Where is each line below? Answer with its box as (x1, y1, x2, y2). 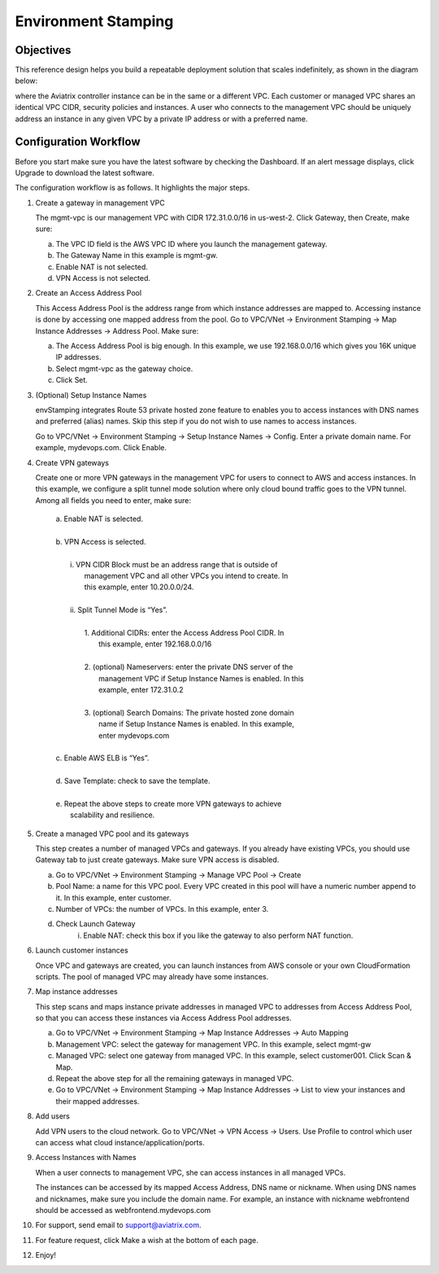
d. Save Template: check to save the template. (55, 776, 211, 786)
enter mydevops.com (98, 730, 170, 740)
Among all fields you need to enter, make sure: (35, 495, 191, 505)
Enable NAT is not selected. (55, 261, 148, 272)
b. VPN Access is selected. (55, 536, 146, 546)
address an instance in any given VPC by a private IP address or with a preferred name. (15, 114, 308, 124)
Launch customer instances (35, 945, 129, 956)
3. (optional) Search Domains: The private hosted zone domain (84, 707, 294, 717)
